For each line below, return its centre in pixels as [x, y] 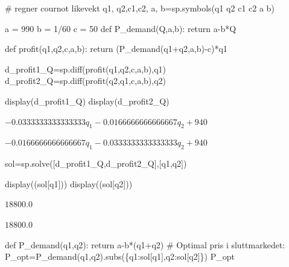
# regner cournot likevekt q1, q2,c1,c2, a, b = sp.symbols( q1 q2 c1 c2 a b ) [140, 8]
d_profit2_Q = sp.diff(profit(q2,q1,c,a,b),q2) [86, 81]
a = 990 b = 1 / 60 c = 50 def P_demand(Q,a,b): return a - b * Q [121, 28]
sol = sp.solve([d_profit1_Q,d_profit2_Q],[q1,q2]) [96, 163]
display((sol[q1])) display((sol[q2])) [69, 183]
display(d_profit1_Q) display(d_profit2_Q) [87, 101]
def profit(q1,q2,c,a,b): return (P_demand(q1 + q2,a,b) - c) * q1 [116, 49]
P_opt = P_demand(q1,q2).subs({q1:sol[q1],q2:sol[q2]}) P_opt [120, 256]
